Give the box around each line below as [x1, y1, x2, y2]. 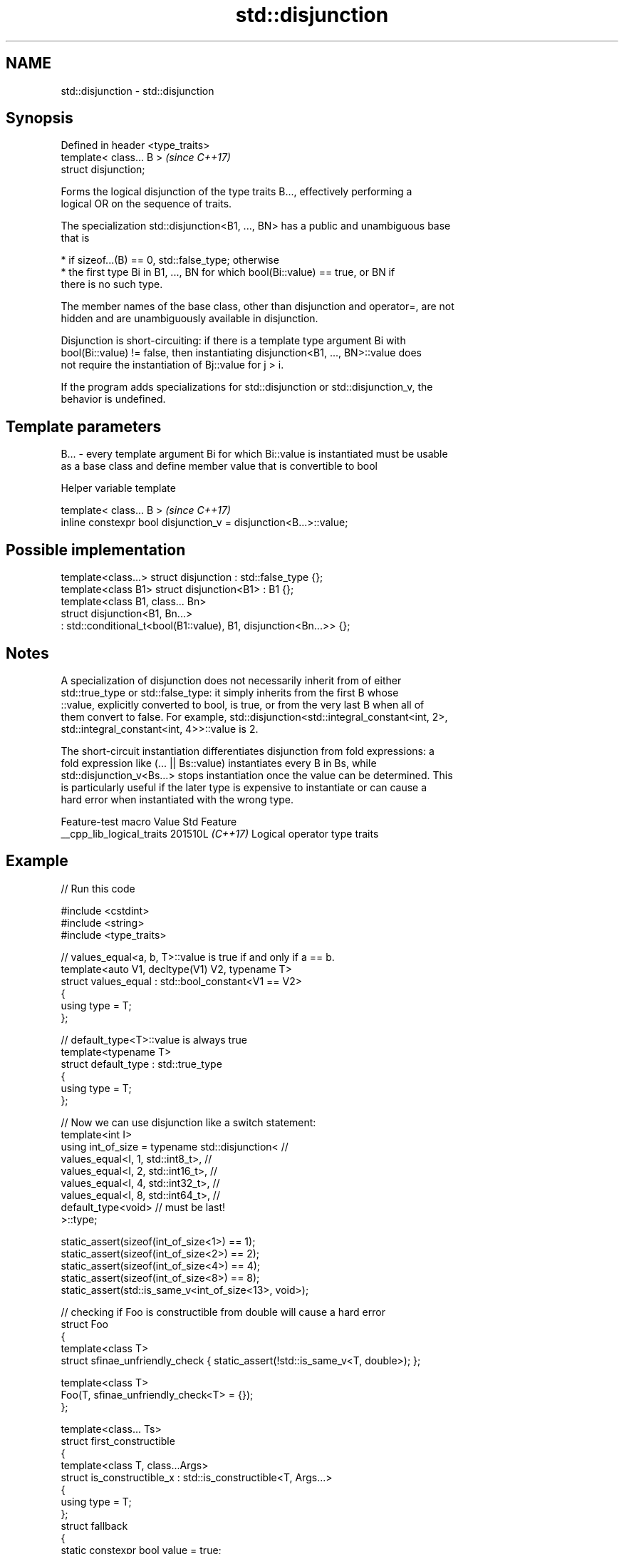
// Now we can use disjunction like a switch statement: [61, 1116, 316, 1128]
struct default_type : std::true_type [61, 1057, 222, 1070]
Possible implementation [6, 540, 186, 559]
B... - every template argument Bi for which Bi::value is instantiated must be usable [61, 448, 448, 460]
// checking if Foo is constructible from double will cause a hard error [61, 1305, 385, 1318]
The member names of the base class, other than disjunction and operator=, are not [61, 300, 454, 313]
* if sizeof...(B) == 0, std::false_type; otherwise [61, 254, 279, 267]
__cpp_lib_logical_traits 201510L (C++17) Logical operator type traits [61, 827, 379, 840]
